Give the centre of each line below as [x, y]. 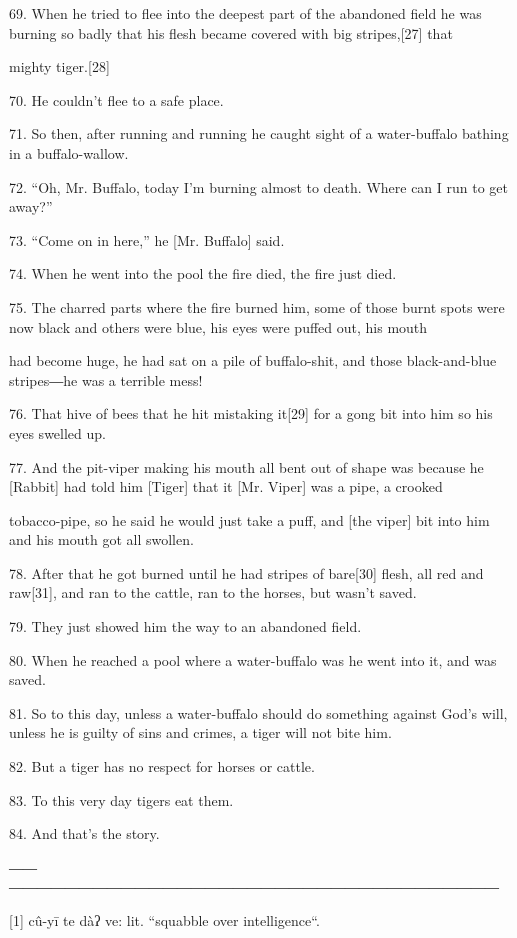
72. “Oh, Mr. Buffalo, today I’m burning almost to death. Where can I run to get [259, 186]
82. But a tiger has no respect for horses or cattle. [162, 766]
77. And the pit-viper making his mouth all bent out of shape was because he [246, 466]
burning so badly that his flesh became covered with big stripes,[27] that [231, 32]
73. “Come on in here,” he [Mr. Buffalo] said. [147, 239]
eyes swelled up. [57, 432]
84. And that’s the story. [84, 833]
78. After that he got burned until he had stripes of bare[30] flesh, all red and [246, 572]
